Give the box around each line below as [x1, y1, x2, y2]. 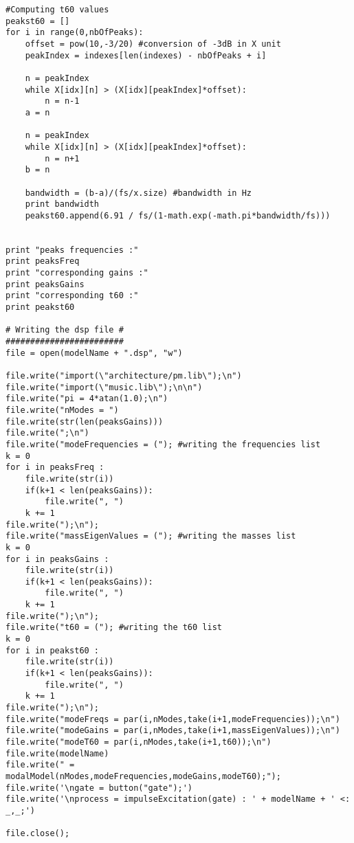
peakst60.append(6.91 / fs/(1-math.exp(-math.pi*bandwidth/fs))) [25, 210, 331, 221]
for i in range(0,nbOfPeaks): [5, 27, 144, 38]
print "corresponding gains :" [5, 268, 148, 278]
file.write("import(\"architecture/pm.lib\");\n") [5, 371, 242, 381]
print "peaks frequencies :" [5, 245, 139, 255]
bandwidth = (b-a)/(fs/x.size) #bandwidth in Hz [25, 188, 252, 198]
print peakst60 [5, 302, 75, 313]
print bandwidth [25, 199, 100, 210]
